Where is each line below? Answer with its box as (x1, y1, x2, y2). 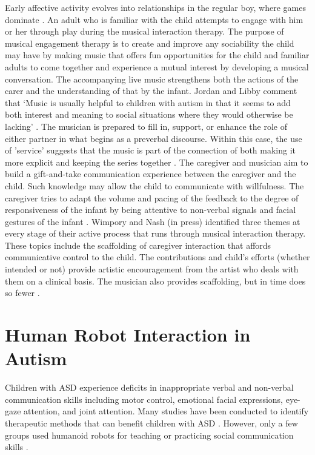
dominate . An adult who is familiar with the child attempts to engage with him (5, 13, 303, 25)
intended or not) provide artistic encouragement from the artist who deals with (5, 263, 299, 275)
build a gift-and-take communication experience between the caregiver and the (5, 167, 296, 180)
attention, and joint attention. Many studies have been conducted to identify (24, 405, 309, 417)
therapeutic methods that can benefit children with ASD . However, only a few (5, 416, 298, 429)
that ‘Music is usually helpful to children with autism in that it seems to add (5, 96, 291, 109)
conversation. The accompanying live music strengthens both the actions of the (5, 72, 299, 85)
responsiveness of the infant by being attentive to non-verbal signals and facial (5, 203, 296, 216)
